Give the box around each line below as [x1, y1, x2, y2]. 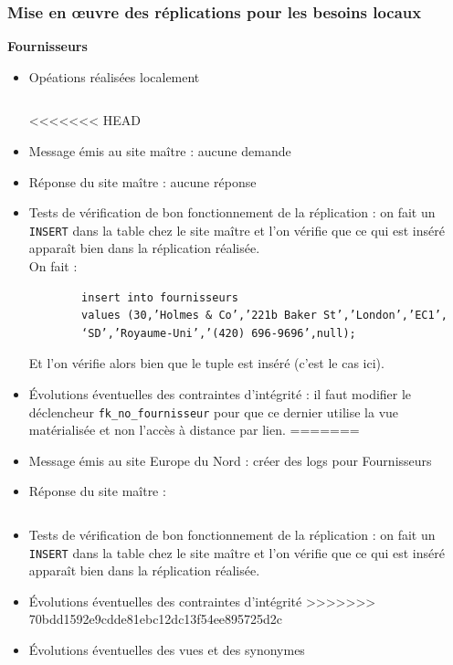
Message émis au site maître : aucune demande [28, 142, 291, 160]
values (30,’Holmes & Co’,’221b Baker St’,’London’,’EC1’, [81, 309, 448, 322]
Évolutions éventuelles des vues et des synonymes [28, 640, 305, 660]
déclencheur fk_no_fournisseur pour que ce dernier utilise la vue [28, 402, 399, 421]
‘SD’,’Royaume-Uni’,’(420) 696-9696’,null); [81, 326, 356, 340]
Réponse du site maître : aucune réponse [28, 172, 257, 191]
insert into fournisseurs [81, 290, 238, 304]
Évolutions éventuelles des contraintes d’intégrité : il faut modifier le [28, 385, 412, 403]
